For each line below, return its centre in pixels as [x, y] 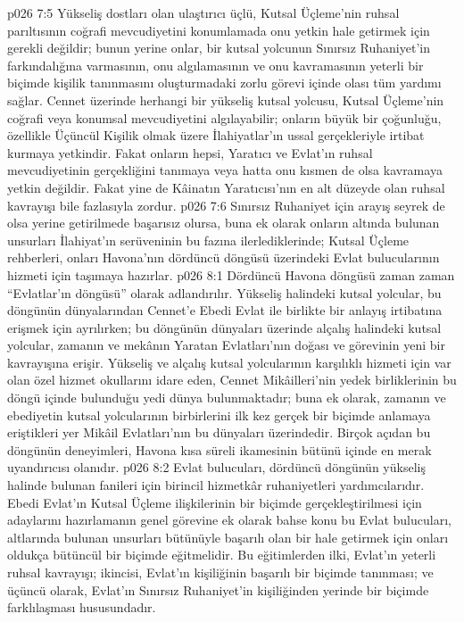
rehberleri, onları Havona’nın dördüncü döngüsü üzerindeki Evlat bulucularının [224, 257]
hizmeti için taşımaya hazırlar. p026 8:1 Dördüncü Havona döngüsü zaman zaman [231, 274]
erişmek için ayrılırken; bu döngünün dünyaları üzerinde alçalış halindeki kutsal [224, 327]
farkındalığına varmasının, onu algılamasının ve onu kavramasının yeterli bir [215, 65]
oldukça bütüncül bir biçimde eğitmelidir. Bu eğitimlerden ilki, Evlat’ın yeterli [222, 555]
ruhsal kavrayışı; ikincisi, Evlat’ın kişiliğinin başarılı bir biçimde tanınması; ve [220, 572]
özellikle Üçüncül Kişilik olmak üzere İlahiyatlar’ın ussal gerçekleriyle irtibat [216, 135]
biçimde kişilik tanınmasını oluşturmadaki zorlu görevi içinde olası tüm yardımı [224, 83]
